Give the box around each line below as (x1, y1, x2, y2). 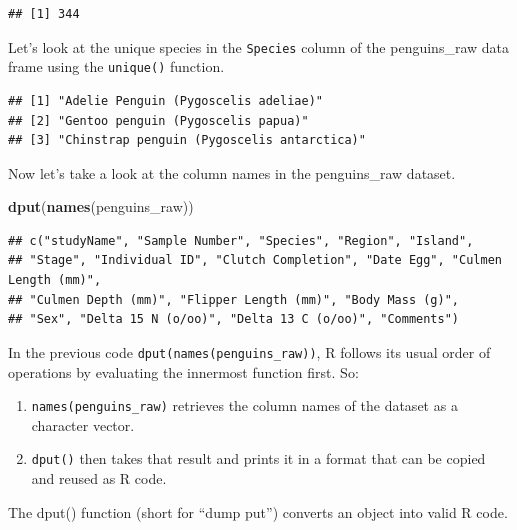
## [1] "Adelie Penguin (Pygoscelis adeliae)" (8, 93, 323, 108)
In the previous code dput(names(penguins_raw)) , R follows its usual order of (8, 341, 491, 362)
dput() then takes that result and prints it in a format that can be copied (31, 448, 486, 469)
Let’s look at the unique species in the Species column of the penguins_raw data (8, 36, 509, 57)
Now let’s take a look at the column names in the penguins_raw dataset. (8, 162, 456, 183)
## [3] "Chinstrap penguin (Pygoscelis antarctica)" (8, 133, 366, 148)
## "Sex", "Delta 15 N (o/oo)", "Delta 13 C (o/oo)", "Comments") (8, 312, 460, 327)
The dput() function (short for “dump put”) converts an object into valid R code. (8, 501, 508, 522)
